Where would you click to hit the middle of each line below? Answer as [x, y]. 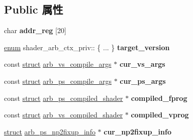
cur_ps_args [143, 81]
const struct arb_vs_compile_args [58, 64]
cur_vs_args [142, 64]
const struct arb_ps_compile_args [58, 81]
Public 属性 [34, 9]
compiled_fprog [159, 98]
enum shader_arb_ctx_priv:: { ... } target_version [87, 47]
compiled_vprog [160, 115]
